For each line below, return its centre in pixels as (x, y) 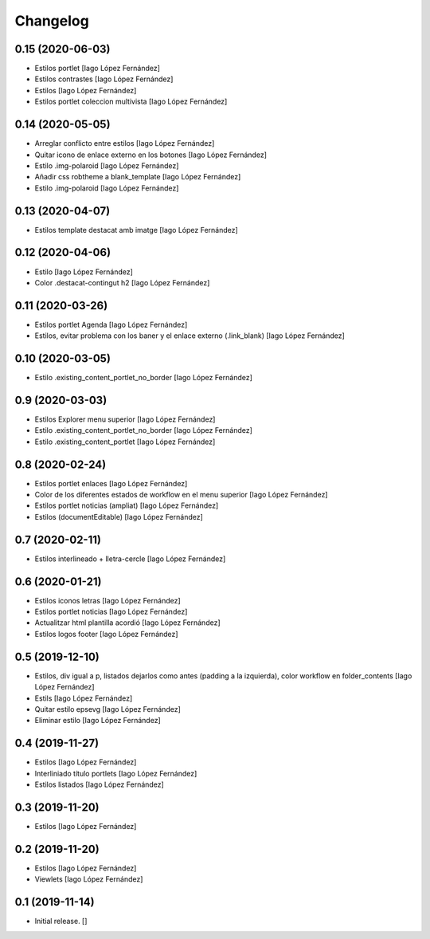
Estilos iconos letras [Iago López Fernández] (107, 600)
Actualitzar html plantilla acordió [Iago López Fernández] (127, 623)
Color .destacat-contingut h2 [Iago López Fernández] (122, 282)
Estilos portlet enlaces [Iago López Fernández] (111, 483)
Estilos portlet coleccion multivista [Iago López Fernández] (131, 102)
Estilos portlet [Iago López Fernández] (98, 69)
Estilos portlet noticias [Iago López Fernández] (111, 612)
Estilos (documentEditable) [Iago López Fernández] (119, 517)
